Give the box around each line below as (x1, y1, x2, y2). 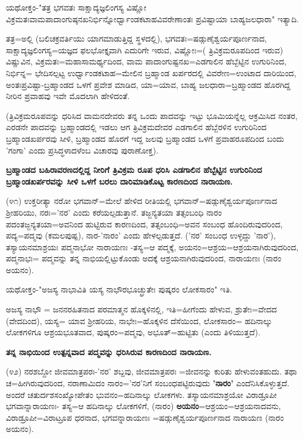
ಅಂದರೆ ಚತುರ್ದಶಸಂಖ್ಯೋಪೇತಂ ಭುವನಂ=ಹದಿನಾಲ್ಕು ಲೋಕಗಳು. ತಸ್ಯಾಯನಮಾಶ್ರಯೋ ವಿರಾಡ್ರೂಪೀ (6, 388, 277, 400)
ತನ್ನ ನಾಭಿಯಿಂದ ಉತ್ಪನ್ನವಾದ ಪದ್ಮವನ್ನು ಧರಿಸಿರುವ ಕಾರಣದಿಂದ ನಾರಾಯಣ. (6, 345, 212, 358)
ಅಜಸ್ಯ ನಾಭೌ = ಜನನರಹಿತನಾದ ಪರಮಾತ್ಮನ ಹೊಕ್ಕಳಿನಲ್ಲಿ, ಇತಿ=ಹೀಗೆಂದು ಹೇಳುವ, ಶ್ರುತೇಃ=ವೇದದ (6, 303, 277, 315)
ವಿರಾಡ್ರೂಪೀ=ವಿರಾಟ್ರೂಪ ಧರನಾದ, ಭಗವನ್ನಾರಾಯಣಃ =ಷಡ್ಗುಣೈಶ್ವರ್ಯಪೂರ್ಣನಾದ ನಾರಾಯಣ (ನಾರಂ (6, 411, 284, 423)
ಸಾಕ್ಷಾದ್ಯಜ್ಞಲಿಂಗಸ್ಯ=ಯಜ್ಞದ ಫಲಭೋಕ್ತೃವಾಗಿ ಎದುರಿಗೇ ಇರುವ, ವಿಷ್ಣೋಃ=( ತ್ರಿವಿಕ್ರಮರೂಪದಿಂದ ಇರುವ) (6, 43, 283, 56)
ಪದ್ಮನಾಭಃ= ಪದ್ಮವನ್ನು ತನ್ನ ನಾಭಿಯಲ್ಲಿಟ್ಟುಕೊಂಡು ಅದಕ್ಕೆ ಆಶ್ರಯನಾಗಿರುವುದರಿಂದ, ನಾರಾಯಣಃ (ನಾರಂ (6, 252, 281, 264)
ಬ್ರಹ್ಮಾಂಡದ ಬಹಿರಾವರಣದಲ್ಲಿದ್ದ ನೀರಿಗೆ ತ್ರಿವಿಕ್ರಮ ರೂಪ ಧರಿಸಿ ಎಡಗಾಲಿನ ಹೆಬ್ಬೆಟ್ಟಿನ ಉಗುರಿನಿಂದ (6, 164, 263, 176)
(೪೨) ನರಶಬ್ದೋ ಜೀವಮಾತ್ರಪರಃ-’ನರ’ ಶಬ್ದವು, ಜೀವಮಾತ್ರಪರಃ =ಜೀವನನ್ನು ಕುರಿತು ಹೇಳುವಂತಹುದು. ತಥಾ (6, 365, 297, 377)
